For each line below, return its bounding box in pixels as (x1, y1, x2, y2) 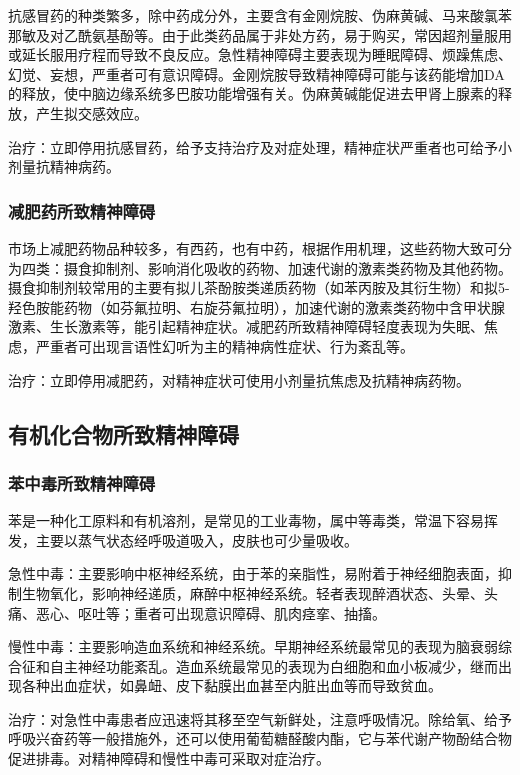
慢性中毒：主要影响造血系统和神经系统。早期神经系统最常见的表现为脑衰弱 (8, 636, 498, 657)
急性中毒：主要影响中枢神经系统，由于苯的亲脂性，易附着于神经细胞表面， (8, 563, 498, 584)
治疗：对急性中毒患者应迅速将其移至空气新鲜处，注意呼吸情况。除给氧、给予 (8, 708, 512, 729)
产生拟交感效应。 (35, 102, 148, 123)
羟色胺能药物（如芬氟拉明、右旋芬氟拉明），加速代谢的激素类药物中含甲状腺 (8, 296, 505, 317)
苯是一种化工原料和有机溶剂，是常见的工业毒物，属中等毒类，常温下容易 (8, 510, 484, 531)
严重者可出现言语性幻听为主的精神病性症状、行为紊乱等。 (35, 335, 414, 356)
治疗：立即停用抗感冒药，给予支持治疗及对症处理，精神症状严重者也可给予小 (8, 136, 512, 157)
